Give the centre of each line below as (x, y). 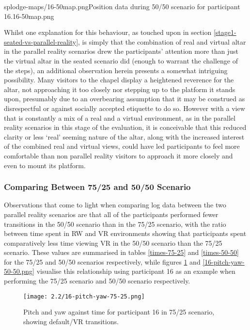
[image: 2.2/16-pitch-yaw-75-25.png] (84, 296)
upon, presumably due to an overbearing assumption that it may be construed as (125, 99)
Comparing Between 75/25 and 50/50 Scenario (97, 187)
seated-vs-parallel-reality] (41, 41)
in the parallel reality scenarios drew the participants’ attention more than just (121, 51)
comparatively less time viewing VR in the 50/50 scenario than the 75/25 (113, 243)
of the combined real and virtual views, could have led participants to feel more (122, 146)
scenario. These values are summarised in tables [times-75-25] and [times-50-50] (121, 252)
